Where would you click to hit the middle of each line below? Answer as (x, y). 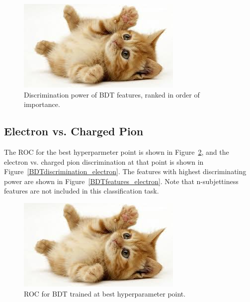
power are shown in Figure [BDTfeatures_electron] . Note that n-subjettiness (121, 181)
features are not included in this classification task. (82, 191)
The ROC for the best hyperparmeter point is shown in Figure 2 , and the (117, 151)
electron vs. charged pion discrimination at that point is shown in (104, 161)
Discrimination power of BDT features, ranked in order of (112, 94)
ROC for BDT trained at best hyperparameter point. (105, 293)
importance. (42, 104)
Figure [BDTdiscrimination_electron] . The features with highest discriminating (125, 171)
